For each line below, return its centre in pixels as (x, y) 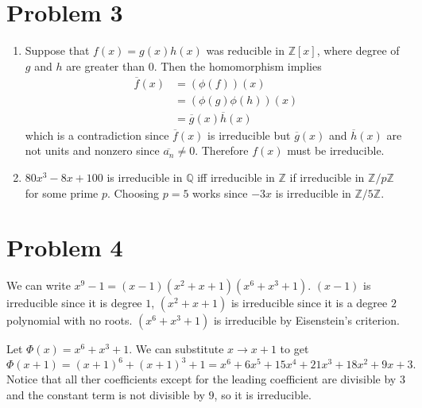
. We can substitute (176, 349)
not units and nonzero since (92, 150)
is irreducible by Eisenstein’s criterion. (306, 320)
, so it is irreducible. (263, 395)
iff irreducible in (236, 177)
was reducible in (245, 50)
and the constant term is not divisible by (106, 395)
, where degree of (358, 50)
